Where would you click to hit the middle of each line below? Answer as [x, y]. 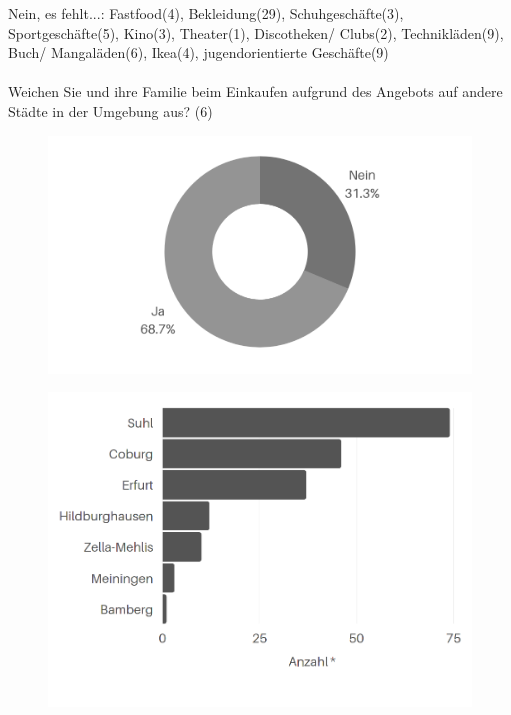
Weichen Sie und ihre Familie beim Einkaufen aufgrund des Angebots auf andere [255, 91]
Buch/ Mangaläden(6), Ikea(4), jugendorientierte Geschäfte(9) [198, 52]
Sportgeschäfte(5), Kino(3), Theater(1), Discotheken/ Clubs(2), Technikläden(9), [256, 32]
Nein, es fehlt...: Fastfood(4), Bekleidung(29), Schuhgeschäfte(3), [206, 13]
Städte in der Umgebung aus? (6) [110, 110]
